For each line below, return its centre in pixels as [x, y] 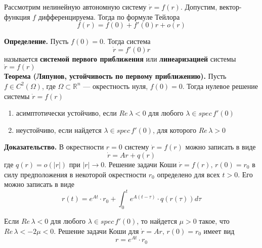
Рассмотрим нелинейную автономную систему [75, 7]
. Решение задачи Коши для [96, 231]
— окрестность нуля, [116, 86]
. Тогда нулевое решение [220, 86]
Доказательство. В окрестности [54, 147]
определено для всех [188, 174]
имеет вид [219, 231]
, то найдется [157, 221]
